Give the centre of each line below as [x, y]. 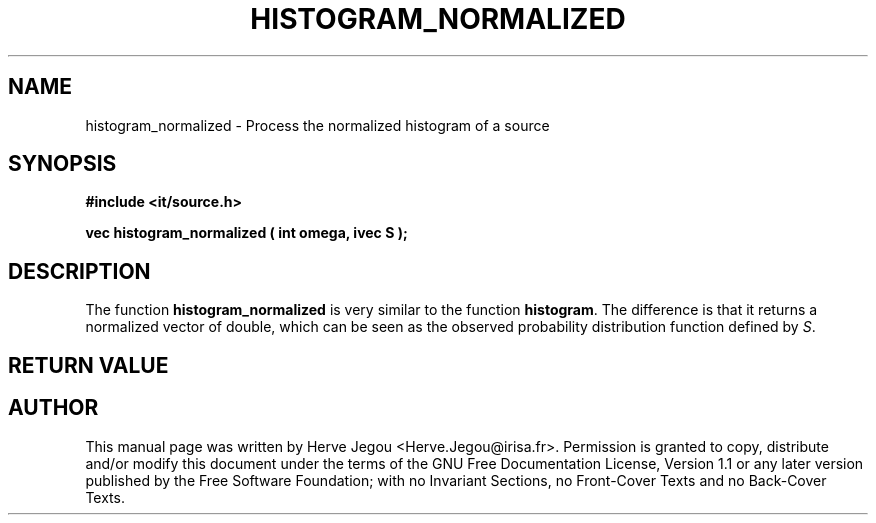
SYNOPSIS [62, 164]
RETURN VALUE [88, 365]
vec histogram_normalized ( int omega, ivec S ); [246, 233]
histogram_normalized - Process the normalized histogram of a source [317, 125]
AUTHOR [53, 408]
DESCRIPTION [79, 271]
